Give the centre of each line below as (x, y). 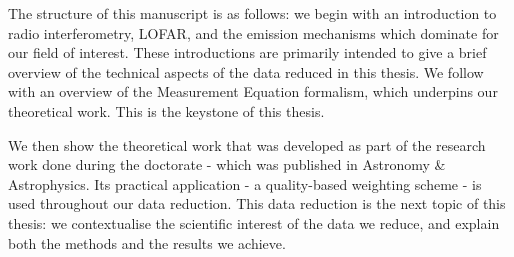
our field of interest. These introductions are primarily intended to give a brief (247, 52)
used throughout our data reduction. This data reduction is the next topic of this (257, 203)
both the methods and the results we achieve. (147, 242)
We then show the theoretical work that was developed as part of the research (247, 144)
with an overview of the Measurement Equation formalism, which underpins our (253, 91)
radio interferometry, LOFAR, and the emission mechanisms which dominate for (253, 32)
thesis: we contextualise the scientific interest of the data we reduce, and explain (254, 222)
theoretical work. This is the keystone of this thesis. (166, 110)
